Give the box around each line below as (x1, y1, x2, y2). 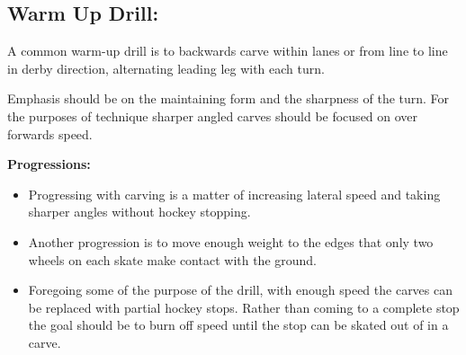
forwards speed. (7, 124, 93, 143)
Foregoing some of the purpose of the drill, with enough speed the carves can (28, 280, 453, 299)
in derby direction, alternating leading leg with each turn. (7, 58, 325, 77)
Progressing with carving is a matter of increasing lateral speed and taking (28, 184, 441, 203)
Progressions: (7, 155, 91, 173)
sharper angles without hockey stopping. (28, 202, 251, 221)
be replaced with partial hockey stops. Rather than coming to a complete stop (28, 297, 460, 316)
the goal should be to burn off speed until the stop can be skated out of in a (28, 315, 449, 334)
